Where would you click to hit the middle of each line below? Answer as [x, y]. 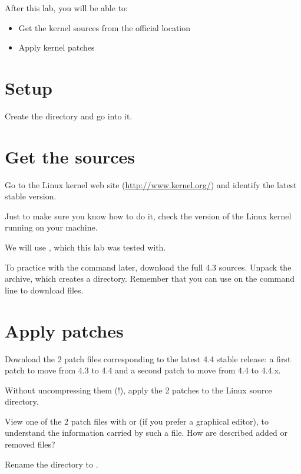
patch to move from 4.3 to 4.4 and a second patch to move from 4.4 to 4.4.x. [143, 370]
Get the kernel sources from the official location [105, 27]
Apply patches [64, 330]
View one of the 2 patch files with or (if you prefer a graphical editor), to [137, 421]
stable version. [31, 196]
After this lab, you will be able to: [66, 8]
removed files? [30, 444]
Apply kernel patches [57, 47]
